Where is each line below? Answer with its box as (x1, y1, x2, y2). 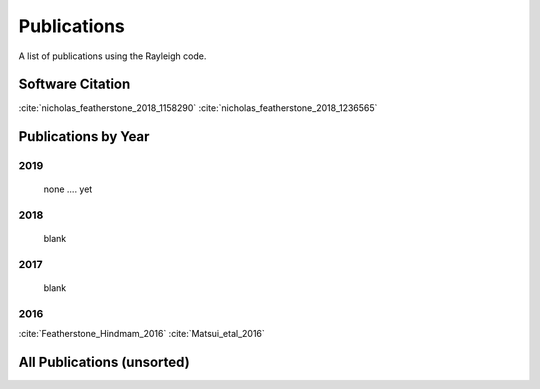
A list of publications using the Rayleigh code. (18, 50, 207, 62)
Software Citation (18, 76, 131, 93)
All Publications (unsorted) (18, 354, 190, 371)
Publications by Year (18, 128, 150, 145)
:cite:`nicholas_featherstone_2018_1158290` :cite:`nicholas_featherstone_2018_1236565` (18, 102, 378, 114)
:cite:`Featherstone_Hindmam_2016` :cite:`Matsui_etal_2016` (18, 328, 265, 340)
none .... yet (43, 183, 93, 195)
